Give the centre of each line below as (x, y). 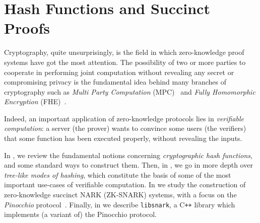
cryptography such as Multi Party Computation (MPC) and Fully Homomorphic (130, 91)
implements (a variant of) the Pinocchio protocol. (80, 214)
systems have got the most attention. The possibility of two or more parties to (125, 62)
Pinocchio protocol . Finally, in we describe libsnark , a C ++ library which (120, 204)
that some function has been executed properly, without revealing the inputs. (123, 138)
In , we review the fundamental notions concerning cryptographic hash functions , (128, 155)
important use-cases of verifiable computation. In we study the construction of (125, 184)
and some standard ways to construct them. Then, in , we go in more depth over (128, 165)
